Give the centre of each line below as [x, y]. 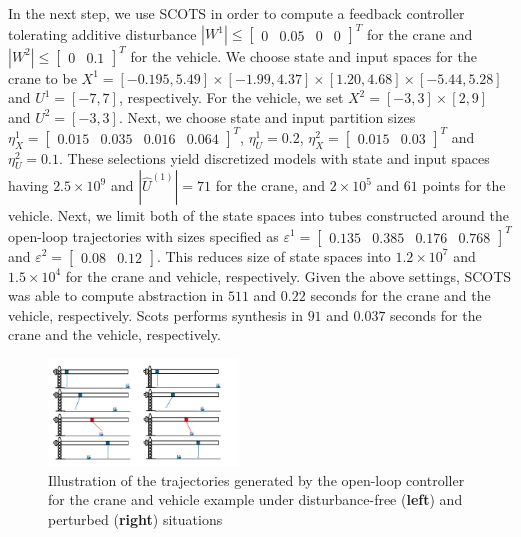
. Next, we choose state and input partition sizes [267, 116]
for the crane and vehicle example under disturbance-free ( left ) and [255, 499]
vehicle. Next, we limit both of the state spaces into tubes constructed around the [258, 215]
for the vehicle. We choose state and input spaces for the [303, 55]
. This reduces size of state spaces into [273, 255]
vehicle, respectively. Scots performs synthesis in [155, 314]
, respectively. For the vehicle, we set [231, 97]
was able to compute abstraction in [116, 295]
